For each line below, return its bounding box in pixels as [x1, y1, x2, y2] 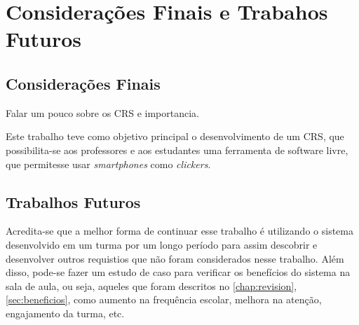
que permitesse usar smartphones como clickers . [6, 156, 211, 171]
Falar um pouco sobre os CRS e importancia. [6, 105, 199, 120]
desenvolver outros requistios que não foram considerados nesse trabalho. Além [6, 251, 344, 265]
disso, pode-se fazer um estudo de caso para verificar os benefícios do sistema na [6, 265, 351, 279]
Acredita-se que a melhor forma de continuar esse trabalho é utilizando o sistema [6, 223, 353, 238]
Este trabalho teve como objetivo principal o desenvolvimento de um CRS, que [6, 129, 344, 144]
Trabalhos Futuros [6, 191, 141, 212]
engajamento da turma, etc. [6, 305, 125, 320]
